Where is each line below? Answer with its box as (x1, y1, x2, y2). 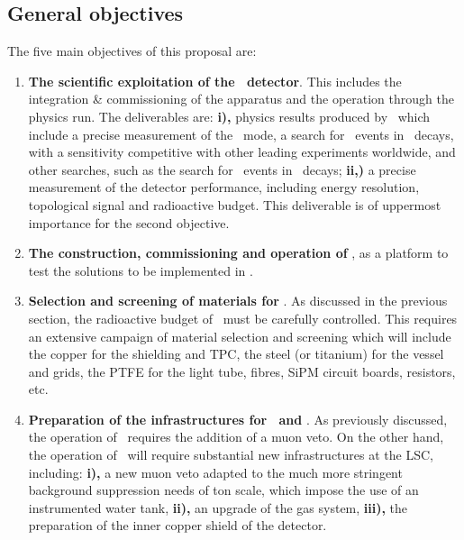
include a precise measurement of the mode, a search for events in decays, (28, 124, 454, 143)
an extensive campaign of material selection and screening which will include (28, 326, 451, 345)
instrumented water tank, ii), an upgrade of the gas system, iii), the (28, 498, 408, 517)
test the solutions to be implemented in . (28, 261, 253, 279)
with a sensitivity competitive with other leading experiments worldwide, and (28, 142, 456, 161)
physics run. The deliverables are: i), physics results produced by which (28, 106, 431, 125)
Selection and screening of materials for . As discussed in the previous (28, 291, 448, 310)
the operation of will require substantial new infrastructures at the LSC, (28, 445, 433, 464)
